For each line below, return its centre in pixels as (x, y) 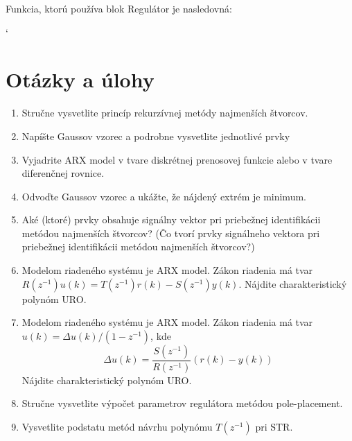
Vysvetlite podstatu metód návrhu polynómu (117, 426)
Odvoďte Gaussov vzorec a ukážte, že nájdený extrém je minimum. (164, 196)
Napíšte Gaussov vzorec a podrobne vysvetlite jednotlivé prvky (156, 136)
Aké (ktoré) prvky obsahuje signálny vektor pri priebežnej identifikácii (171, 219)
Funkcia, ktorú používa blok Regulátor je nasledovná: (119, 8)
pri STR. (274, 426)
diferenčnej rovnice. (63, 173)
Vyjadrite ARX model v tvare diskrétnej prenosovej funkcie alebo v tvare (177, 159)
